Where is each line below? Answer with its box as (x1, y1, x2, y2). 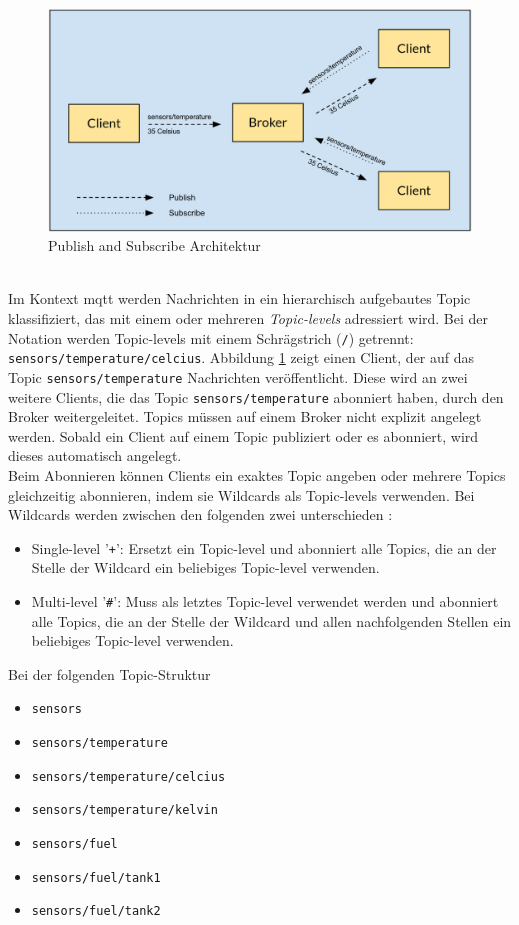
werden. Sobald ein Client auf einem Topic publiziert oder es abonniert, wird (8, 425, 479, 446)
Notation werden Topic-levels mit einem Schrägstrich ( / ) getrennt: (8, 327, 414, 348)
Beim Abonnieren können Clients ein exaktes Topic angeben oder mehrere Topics (8, 464, 506, 485)
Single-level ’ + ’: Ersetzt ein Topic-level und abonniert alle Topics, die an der (31, 537, 497, 558)
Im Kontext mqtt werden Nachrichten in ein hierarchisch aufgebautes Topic (8, 288, 471, 309)
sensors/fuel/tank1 (31, 870, 161, 885)
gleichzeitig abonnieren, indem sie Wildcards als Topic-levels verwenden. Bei (8, 484, 475, 505)
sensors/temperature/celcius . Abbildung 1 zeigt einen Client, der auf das (8, 347, 475, 368)
